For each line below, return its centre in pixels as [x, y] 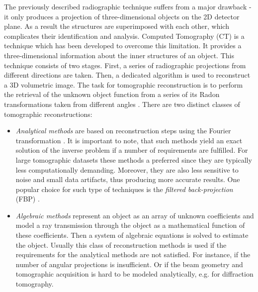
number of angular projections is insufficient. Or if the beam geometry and [129, 264]
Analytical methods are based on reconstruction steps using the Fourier [123, 131]
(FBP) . [28, 199]
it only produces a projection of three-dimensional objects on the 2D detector [122, 16]
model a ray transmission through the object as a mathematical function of [130, 225]
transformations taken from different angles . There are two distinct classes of [122, 104]
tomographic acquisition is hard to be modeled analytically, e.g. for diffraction [134, 274]
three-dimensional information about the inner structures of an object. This [119, 55]
